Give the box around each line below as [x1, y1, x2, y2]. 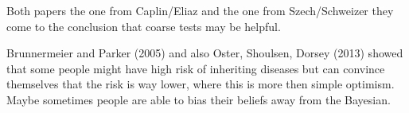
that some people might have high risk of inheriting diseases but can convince [6, 60, 385, 76]
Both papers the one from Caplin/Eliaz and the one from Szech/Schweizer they [6, 2, 394, 18]
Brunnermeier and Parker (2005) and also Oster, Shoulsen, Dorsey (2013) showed [6, 45, 403, 61]
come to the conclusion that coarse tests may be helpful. [6, 18, 281, 34]
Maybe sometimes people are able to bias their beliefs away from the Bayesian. [6, 91, 391, 107]
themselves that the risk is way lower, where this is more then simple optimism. [6, 76, 395, 92]
